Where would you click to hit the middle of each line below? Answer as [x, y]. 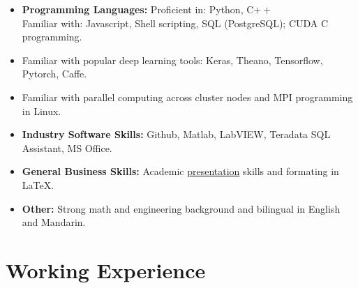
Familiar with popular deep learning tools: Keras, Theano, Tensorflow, [172, 60]
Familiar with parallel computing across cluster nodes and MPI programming [187, 97]
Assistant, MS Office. [67, 147]
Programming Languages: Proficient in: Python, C [138, 9]
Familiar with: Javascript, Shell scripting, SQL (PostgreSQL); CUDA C [175, 23]
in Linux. [42, 111]
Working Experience [106, 270]
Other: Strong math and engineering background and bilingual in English [181, 208]
